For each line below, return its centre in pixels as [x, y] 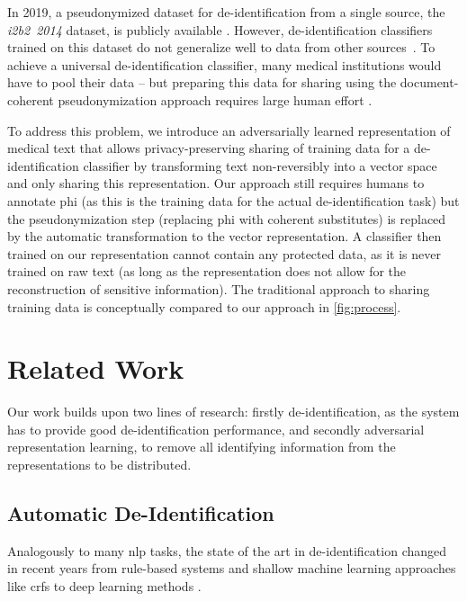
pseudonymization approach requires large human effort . [215, 99]
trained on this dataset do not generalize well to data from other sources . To [221, 47]
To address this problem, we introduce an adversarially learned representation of [229, 130]
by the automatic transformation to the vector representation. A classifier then [225, 236]
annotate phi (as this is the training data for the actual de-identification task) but [233, 200]
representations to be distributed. [99, 464]
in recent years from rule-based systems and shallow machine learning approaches [232, 568]
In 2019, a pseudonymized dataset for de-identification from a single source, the [226, 12]
